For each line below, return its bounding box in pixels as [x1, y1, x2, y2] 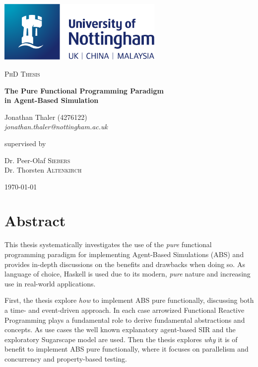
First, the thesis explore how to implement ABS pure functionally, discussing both [4, 295, 254, 305]
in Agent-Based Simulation [4, 95, 99, 105]
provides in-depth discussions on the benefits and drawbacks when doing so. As [4, 259, 245, 269]
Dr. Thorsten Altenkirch [4, 165, 82, 175]
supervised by [4, 138, 46, 148]
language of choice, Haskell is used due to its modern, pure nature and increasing [4, 269, 251, 279]
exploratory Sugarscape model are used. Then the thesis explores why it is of [4, 334, 238, 344]
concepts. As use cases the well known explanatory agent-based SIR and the [4, 324, 236, 335]
